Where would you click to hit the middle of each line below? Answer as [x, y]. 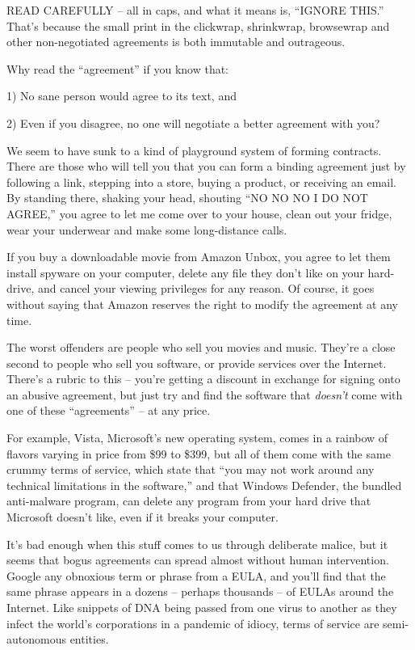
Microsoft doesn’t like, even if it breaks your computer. [143, 517]
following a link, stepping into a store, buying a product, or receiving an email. [201, 181]
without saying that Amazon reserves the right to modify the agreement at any [202, 304]
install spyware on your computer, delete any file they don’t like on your [185, 272]
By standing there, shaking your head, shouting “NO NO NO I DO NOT [187, 198]
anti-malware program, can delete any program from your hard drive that [189, 501]
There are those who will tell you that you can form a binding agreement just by [206, 166]
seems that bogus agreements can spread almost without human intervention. [198, 560]
